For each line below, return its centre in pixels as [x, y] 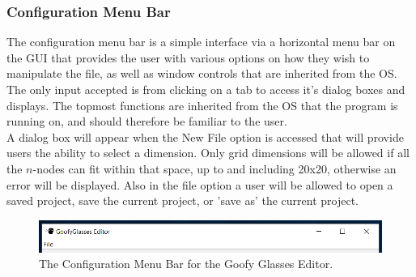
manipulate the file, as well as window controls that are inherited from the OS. [202, 73]
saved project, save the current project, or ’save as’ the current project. [183, 200]
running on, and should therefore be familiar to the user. [147, 121]
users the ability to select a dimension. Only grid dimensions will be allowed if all [208, 153]
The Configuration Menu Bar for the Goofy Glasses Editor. [186, 264]
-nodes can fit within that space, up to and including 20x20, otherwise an [214, 168]
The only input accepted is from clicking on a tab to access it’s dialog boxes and [206, 89]
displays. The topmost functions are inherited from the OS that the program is [202, 105]
